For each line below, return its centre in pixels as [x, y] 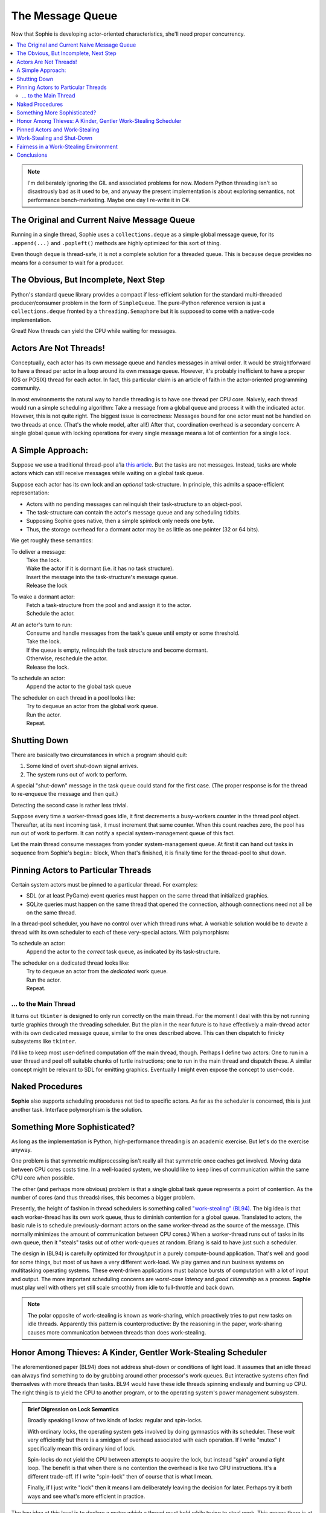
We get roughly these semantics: [52, 540]
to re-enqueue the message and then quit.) [65, 794]
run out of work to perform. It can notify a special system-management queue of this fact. [123, 833]
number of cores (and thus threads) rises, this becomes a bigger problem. [103, 1198]
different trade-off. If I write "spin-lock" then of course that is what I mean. [120, 1476]
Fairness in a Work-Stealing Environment [67, 146]
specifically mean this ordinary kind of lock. [81, 1448]
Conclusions [32, 155]
